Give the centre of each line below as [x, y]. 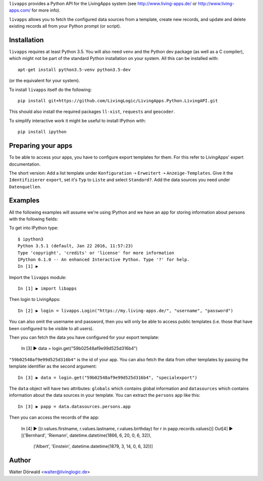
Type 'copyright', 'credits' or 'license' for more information [96, 253]
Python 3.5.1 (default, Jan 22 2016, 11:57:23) [75, 246]
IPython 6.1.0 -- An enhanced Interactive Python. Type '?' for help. [104, 259]
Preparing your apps [41, 146]
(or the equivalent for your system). [45, 81]
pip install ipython [42, 132]
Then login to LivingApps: [35, 299]
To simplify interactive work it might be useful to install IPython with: [77, 120]
